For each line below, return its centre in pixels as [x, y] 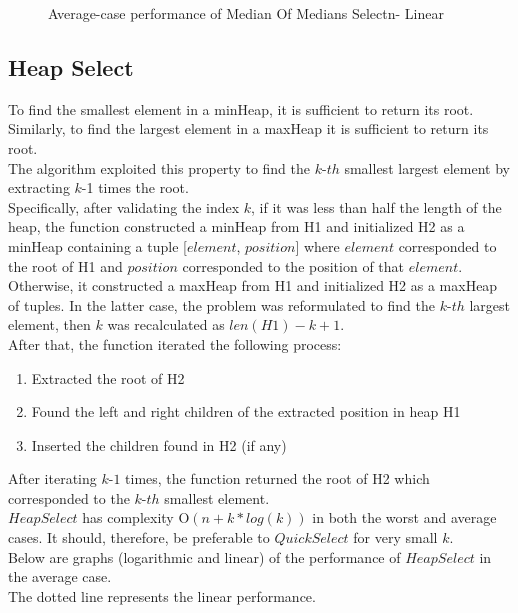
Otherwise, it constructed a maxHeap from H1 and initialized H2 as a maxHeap [253, 285]
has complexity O [136, 517]
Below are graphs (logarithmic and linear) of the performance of [204, 556]
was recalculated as [166, 324]
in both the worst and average [404, 517]
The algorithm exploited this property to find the [159, 167]
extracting [39, 187]
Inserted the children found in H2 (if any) [159, 444]
